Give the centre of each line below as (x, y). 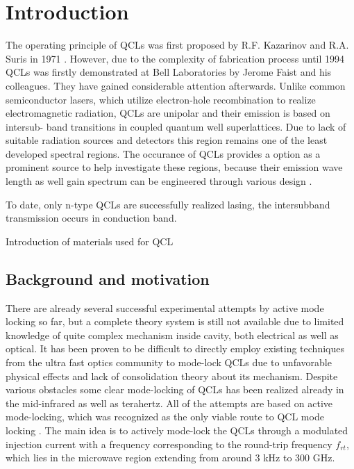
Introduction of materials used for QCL (90, 241)
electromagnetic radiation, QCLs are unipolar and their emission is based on (168, 113)
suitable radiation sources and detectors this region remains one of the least (167, 140)
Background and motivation (108, 278)
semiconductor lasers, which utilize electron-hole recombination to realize (161, 99)
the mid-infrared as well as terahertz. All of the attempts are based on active (169, 403)
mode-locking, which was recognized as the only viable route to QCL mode (165, 417)
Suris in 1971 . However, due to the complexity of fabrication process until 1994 (175, 58)
